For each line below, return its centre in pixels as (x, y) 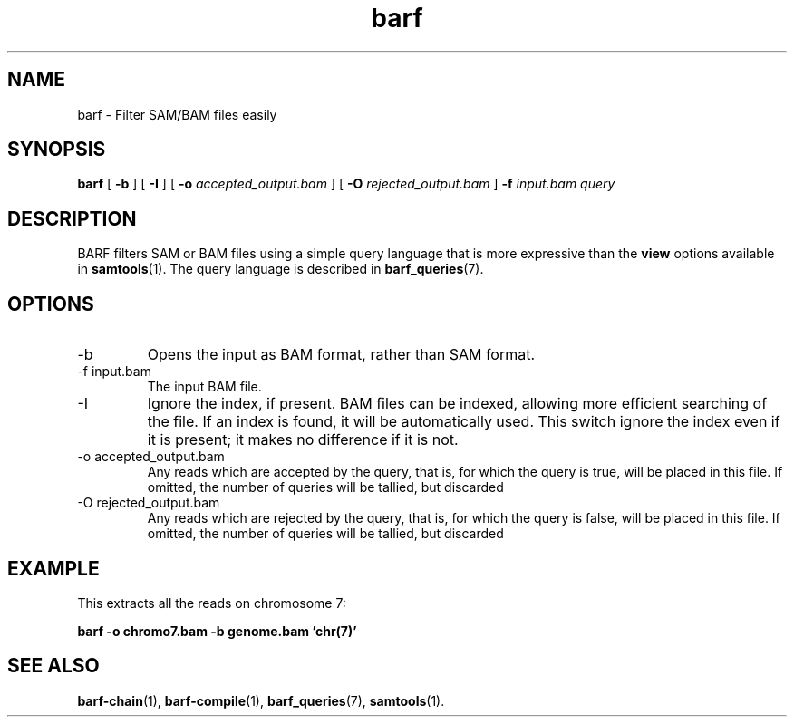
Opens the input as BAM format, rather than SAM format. (341, 355)
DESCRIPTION (72, 218)
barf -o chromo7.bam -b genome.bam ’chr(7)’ (217, 631)
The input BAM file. (204, 387)
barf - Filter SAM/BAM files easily (177, 114)
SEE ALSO (53, 666)
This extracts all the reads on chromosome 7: (212, 603)
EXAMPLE (53, 568)
